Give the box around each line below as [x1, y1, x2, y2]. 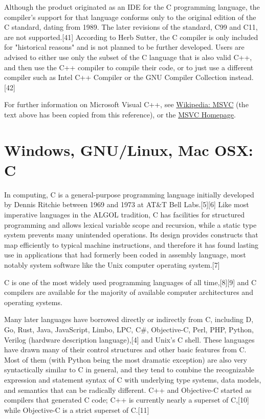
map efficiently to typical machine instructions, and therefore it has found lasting [4, 239, 259, 250]
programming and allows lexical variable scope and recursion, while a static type [4, 219, 257, 230]
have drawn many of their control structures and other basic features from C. [4, 344, 247, 355]
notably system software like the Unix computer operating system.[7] [4, 260, 220, 270]
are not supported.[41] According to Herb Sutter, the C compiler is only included [4, 31, 258, 42]
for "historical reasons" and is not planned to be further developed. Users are [4, 42, 245, 52]
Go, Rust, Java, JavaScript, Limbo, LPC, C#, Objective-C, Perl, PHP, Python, [4, 324, 254, 334]
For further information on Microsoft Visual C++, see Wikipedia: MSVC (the [4, 99, 249, 110]
